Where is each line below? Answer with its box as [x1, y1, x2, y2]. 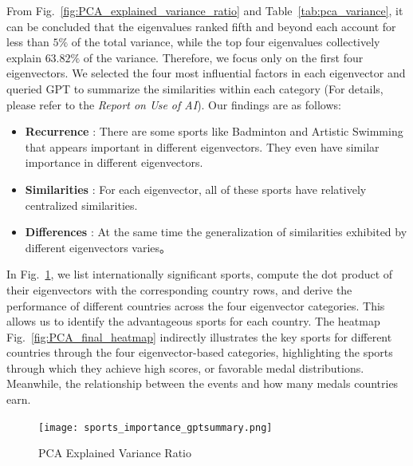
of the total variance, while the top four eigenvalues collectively [71, 34, 380, 50]
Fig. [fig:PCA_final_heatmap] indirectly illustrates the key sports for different [6, 328, 392, 345]
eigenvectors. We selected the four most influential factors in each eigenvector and [6, 65, 406, 81]
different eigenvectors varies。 [25, 239, 171, 255]
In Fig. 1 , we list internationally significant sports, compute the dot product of [6, 266, 393, 282]
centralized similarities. [25, 196, 138, 213]
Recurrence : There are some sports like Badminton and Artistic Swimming [25, 123, 403, 140]
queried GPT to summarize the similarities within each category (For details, [6, 80, 383, 97]
